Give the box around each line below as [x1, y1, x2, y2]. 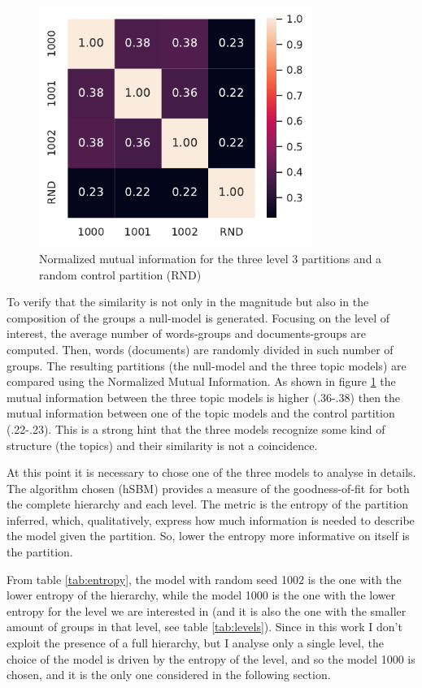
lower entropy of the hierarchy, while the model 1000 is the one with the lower [7, 586, 396, 604]
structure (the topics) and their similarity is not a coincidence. [7, 436, 318, 453]
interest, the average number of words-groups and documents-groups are [7, 325, 367, 342]
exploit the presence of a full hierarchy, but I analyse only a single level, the [7, 634, 384, 651]
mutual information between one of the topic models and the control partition [7, 405, 395, 422]
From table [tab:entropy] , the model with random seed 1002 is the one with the [7, 570, 402, 587]
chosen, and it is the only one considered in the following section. [7, 666, 331, 683]
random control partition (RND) [39, 266, 202, 283]
